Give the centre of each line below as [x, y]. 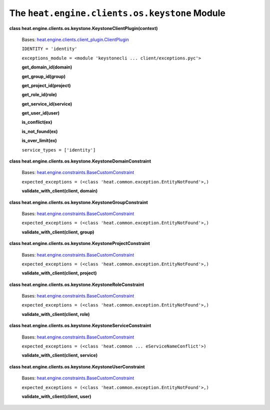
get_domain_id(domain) [47, 67]
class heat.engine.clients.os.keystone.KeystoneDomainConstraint [80, 161]
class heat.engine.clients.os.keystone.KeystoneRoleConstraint [77, 284]
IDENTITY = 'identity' [49, 49]
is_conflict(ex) [37, 122]
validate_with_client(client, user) [56, 396]
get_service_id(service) [47, 104]
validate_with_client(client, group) [58, 232]
